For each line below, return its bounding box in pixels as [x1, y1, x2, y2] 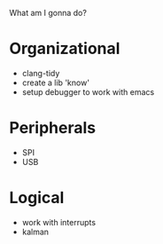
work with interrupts [21, 216, 96, 227]
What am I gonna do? [9, 8, 87, 18]
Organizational [9, 39, 120, 59]
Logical [9, 188, 65, 208]
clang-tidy [21, 67, 60, 78]
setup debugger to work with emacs [21, 86, 155, 97]
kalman [21, 226, 50, 237]
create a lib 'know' [21, 77, 90, 88]
